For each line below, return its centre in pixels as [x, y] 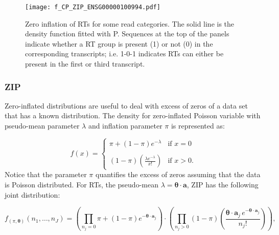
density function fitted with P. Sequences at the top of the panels [127, 34]
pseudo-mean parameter [42, 126]
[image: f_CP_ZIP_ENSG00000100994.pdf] [93, 7]
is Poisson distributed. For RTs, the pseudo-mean [82, 184]
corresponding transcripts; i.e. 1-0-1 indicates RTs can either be [124, 54]
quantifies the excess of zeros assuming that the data [178, 174]
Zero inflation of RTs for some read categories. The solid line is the [130, 23]
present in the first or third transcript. [85, 64]
